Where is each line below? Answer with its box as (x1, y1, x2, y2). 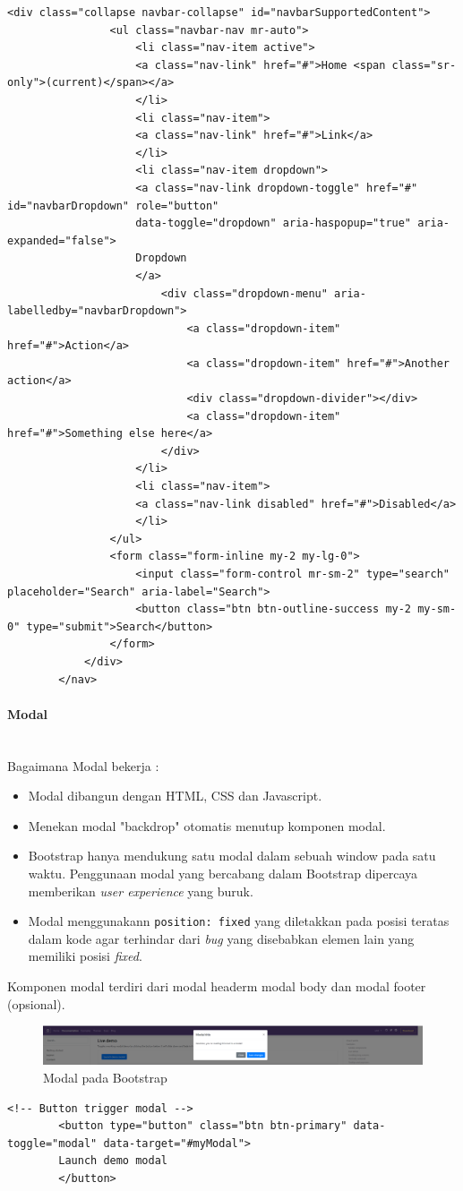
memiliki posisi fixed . (28, 947, 142, 965)
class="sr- (391, 58, 457, 72)
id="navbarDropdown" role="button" (7, 199, 219, 212)
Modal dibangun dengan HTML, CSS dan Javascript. (28, 786, 322, 805)
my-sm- (417, 603, 457, 616)
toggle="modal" (7, 1136, 98, 1150)
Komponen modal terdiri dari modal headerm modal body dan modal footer (7, 976, 426, 995)
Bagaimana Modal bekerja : (7, 756, 159, 775)
